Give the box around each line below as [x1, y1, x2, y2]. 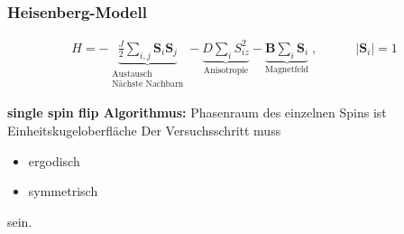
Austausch [112, 69, 152, 79]
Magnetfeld [265, 65, 308, 75]
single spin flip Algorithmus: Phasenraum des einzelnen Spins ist [7, 103, 387, 122]
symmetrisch [28, 182, 98, 201]
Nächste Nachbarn [112, 79, 184, 89]
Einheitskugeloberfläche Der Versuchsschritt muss [7, 121, 281, 140]
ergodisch [28, 151, 80, 170]
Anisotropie [203, 66, 249, 76]
